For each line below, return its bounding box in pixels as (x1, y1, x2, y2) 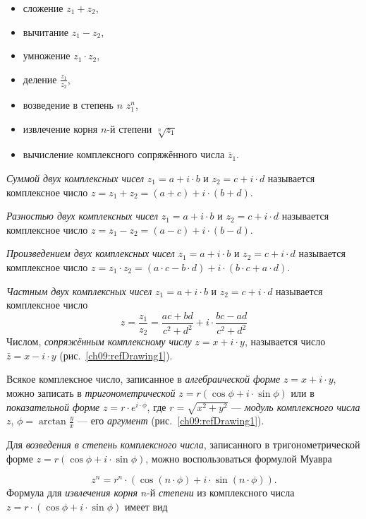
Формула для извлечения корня (6, 485, 138, 500)
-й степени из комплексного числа (147, 485, 295, 500)
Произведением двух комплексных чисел (6, 246, 175, 261)
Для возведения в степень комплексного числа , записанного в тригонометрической (6, 437, 360, 452)
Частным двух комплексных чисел (6, 283, 152, 298)
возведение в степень (23, 97, 114, 112)
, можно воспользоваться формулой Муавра (145, 451, 332, 465)
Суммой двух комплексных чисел (6, 170, 145, 185)
